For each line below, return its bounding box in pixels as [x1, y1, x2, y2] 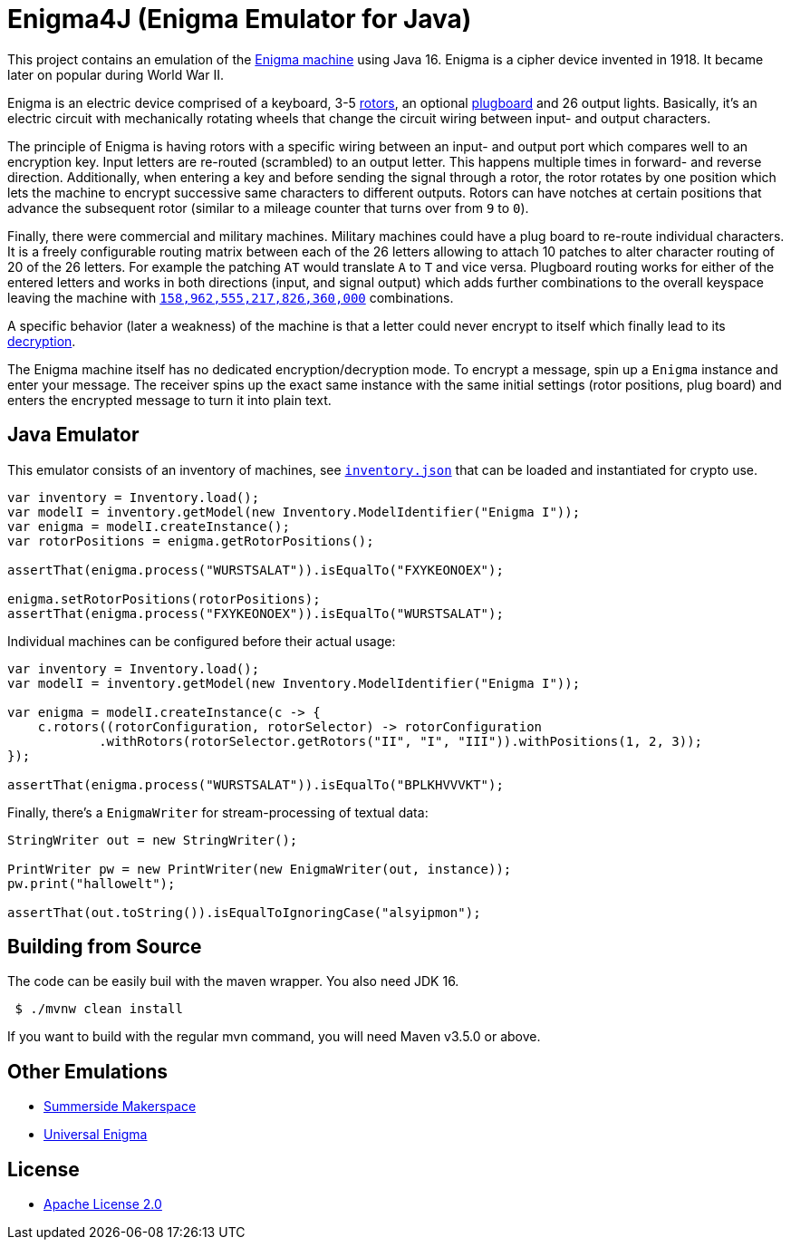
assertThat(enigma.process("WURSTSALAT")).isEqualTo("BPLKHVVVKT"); [7, 777, 504, 792]
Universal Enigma [43, 1126, 148, 1143]
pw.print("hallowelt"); [7, 875, 176, 891]
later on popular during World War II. [7, 66, 224, 82]
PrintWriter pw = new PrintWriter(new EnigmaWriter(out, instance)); [7, 861, 512, 876]
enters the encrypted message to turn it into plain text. [7, 391, 332, 408]
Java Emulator [7, 423, 140, 447]
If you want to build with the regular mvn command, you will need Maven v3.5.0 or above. [7, 1029, 541, 1045]
